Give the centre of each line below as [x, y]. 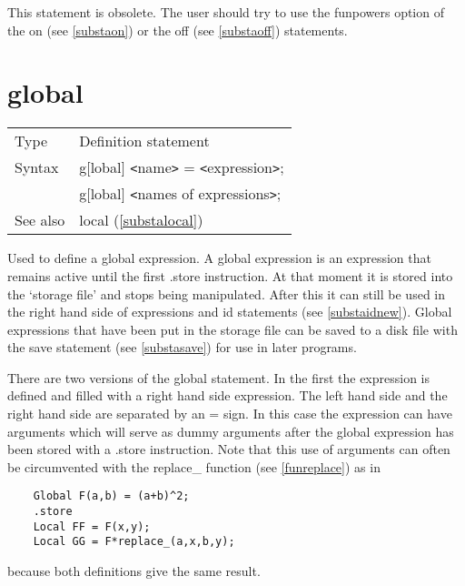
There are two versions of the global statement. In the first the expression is [219, 377]
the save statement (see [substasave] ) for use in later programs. [182, 347]
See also [40, 220]
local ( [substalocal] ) [141, 220]
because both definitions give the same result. [134, 571]
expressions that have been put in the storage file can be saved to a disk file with [232, 329]
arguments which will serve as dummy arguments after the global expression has [231, 431]
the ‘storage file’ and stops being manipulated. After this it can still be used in [227, 293]
